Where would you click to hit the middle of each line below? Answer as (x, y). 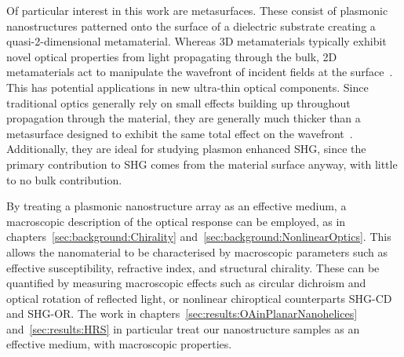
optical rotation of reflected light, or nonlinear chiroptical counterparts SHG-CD (199, 298)
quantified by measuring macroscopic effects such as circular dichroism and (186, 283)
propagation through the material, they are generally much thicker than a (184, 118)
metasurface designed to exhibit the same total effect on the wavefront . (180, 133)
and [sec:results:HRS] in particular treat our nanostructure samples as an (183, 328)
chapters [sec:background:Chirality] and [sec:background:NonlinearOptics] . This (199, 237)
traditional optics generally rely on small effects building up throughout (178, 102)
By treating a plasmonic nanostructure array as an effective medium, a (177, 206)
